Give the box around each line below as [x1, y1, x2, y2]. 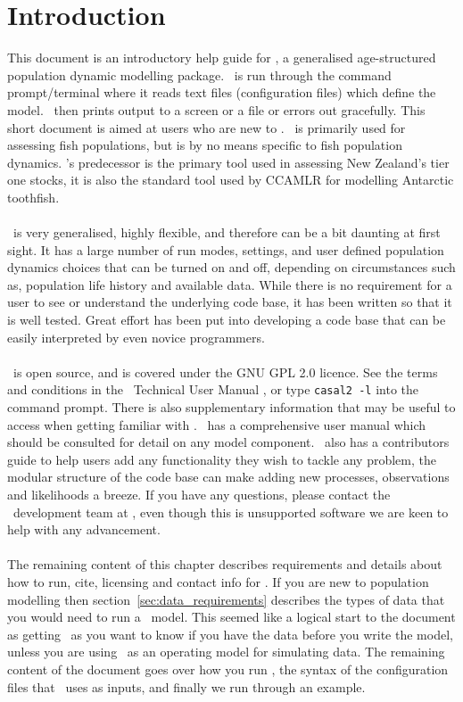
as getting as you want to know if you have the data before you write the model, [7, 624, 453, 643]
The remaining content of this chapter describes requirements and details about [7, 555, 442, 574]
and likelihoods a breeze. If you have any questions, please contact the [7, 485, 391, 504]
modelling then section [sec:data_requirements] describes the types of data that [7, 590, 445, 608]
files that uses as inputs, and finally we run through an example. [7, 677, 366, 696]
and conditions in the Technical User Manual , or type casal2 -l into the [7, 380, 418, 399]
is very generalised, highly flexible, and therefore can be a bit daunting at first [12, 223, 441, 242]
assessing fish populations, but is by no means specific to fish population [7, 136, 402, 154]
